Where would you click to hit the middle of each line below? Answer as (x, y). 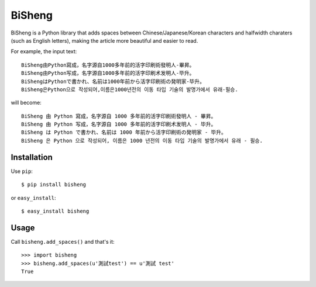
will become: (26, 103)
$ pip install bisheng (54, 185)
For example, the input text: (44, 51)
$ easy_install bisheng (55, 211)
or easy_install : (33, 198)
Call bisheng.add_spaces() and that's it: (63, 241)
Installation (32, 157)
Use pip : (22, 171)
